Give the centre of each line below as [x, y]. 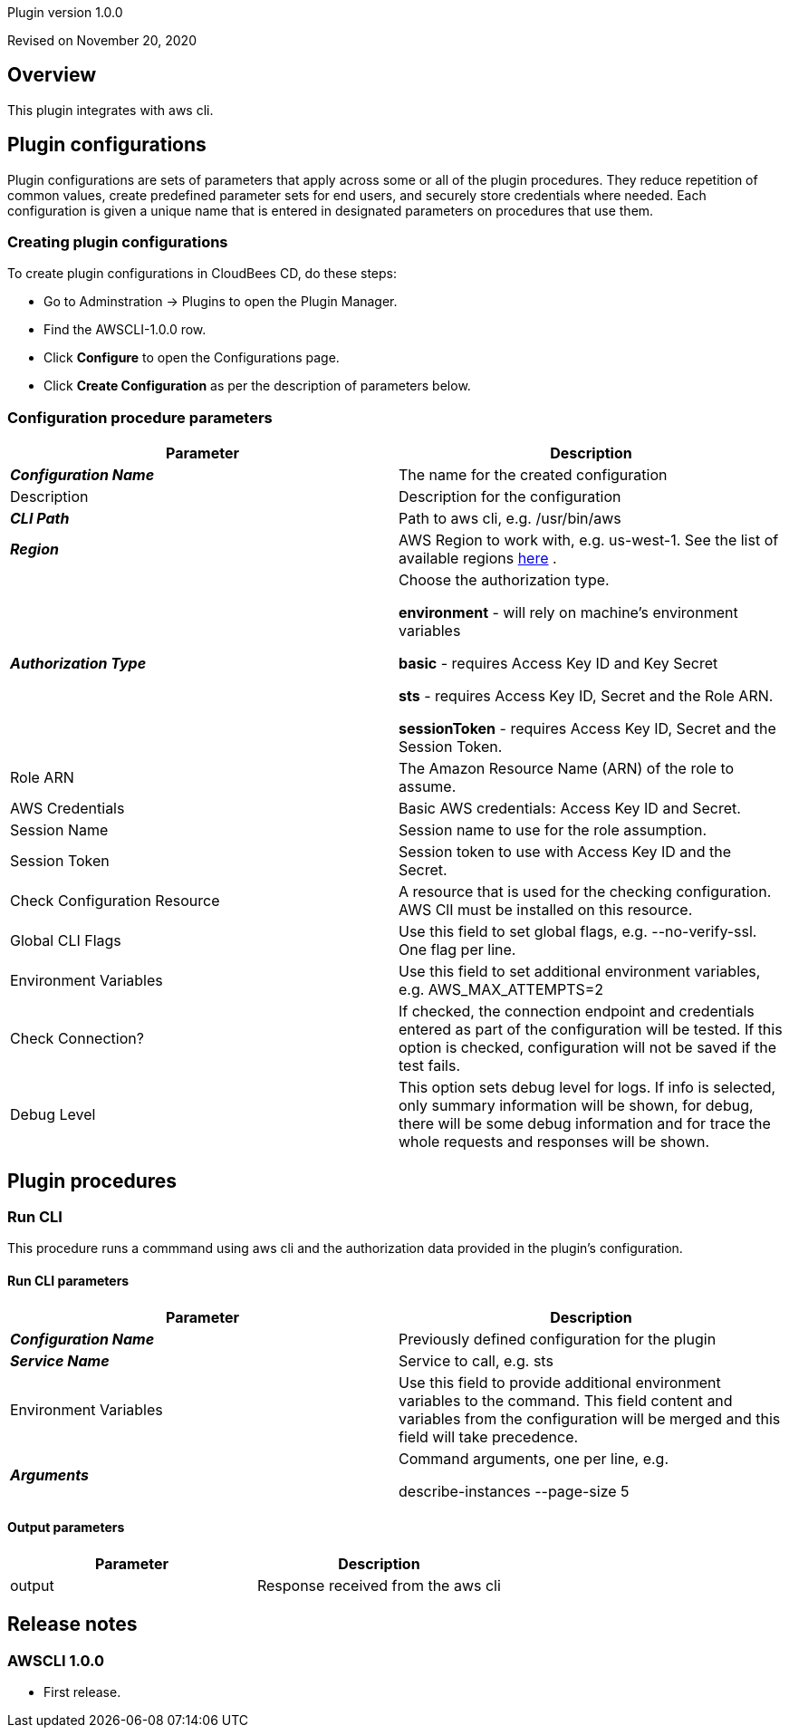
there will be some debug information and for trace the [585, 1124]
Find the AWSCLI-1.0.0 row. [125, 330]
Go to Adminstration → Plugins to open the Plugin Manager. [221, 302]
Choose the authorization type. [504, 580]
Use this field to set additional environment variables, [580, 972]
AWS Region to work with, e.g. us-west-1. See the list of [589, 540]
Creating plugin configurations [118, 242]
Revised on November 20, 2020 [102, 40]
